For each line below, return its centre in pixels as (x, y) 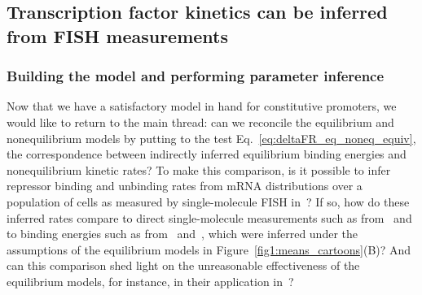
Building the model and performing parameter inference (196, 76)
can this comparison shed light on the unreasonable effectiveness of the (183, 265)
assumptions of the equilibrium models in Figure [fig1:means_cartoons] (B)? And (209, 249)
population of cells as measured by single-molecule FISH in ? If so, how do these (208, 201)
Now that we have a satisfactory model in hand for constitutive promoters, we (202, 106)
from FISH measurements (118, 35)
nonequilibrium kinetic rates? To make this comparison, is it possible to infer (199, 169)
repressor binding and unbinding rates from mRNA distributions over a (185, 186)
